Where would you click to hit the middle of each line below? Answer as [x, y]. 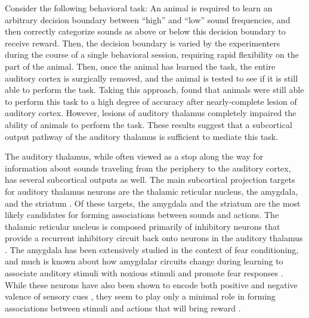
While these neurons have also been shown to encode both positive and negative [151, 284]
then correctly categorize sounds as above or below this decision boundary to [145, 31]
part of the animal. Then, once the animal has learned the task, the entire [140, 66]
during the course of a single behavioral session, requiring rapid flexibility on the [152, 54]
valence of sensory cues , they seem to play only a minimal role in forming [140, 296]
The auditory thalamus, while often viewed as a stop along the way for [134, 156]
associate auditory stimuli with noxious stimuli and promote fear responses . [144, 273]
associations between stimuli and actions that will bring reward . [123, 308]
